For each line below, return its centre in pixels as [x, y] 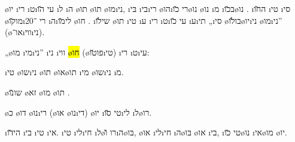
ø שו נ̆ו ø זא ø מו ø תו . [37, 92]
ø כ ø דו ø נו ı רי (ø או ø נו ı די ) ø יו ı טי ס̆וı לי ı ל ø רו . [78, 112]
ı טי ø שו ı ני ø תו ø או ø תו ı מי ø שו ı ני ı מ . [64, 72]
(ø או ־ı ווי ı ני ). [25, 32]
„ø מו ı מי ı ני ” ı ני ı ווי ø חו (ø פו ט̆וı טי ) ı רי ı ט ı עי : [77, 52]
